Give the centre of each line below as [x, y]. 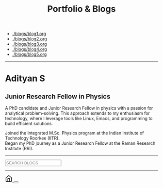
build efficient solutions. [29, 124]
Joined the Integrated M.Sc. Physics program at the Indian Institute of [74, 133]
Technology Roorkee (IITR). [32, 138]
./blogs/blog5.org [29, 54]
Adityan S [25, 78]
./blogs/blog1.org [29, 34]
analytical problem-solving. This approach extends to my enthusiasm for [78, 113]
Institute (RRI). [19, 149]
